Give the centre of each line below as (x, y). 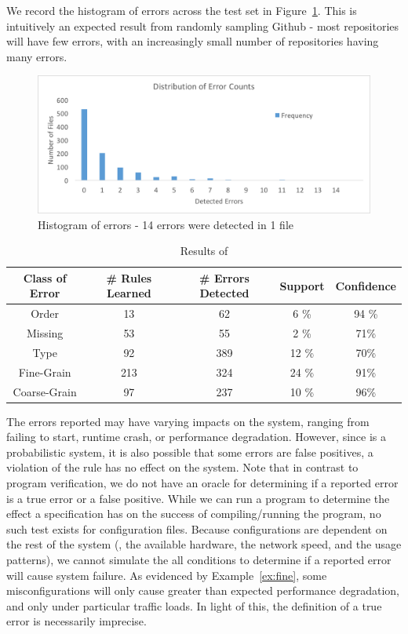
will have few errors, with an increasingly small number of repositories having (193, 41)
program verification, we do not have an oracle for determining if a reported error (202, 483)
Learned (129, 293)
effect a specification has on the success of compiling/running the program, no (194, 514)
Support (302, 285)
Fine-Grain (45, 372)
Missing (45, 333)
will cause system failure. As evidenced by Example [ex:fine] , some (167, 575)
